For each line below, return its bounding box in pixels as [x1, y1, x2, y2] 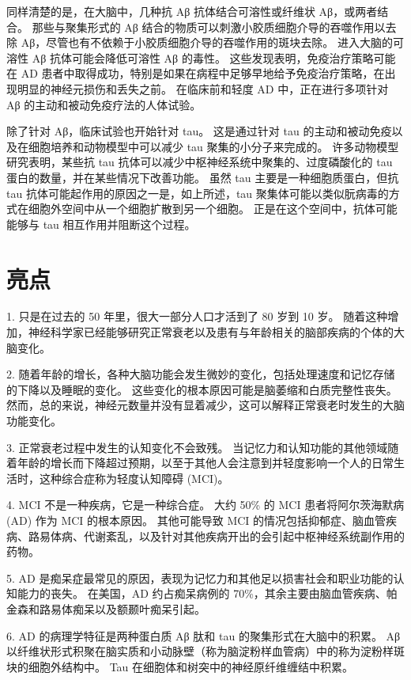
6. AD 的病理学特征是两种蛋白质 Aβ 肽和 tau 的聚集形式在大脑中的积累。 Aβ [6, 627, 401, 644]
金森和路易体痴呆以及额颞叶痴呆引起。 [6, 600, 205, 617]
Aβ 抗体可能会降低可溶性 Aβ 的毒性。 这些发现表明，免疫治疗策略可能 [32, 49, 396, 66]
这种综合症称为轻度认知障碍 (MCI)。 [39, 469, 229, 486]
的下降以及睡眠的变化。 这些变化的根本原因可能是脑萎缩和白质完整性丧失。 [6, 381, 398, 397]
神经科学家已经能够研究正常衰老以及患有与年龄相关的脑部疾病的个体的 [28, 324, 394, 340]
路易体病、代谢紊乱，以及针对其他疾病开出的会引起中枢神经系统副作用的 [28, 527, 405, 544]
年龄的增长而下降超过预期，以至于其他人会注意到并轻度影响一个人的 [17, 454, 371, 471]
